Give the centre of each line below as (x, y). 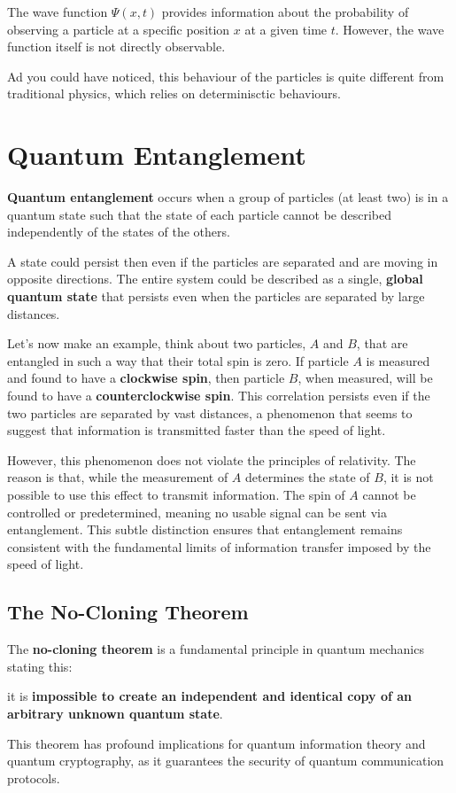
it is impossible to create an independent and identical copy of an (209, 696)
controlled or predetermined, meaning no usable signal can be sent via (197, 512)
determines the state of (308, 477)
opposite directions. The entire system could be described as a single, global (215, 279)
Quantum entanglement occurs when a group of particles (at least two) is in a (228, 197)
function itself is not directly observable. (116, 47)
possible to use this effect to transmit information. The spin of (176, 494)
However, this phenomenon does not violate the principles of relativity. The (212, 459)
